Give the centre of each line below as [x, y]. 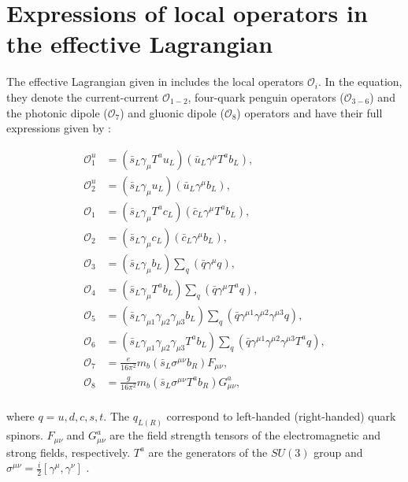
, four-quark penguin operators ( [266, 96]
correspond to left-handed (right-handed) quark [281, 416]
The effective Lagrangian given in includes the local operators [155, 82]
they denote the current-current [83, 96]
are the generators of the [208, 452]
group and [338, 452]
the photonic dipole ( [57, 112]
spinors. [25, 435]
